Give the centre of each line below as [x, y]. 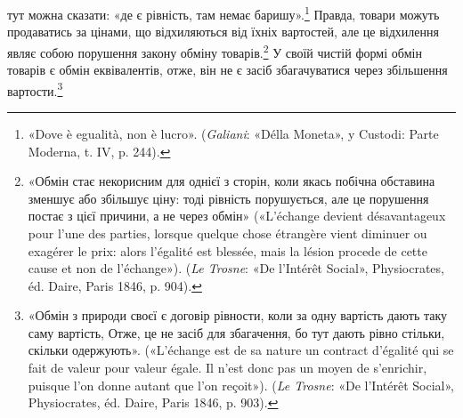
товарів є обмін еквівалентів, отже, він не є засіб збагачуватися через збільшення [227, 70]
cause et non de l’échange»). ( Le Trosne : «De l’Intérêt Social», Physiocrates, [236, 268]
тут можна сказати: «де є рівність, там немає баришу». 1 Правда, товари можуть [223, 13]
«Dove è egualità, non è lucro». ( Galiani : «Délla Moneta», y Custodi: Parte [233, 133]
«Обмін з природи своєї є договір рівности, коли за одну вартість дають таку [238, 315]
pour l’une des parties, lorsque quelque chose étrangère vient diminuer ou [227, 233]
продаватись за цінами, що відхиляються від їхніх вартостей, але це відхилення [223, 32]
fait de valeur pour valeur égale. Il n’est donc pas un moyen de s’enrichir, [227, 368]
